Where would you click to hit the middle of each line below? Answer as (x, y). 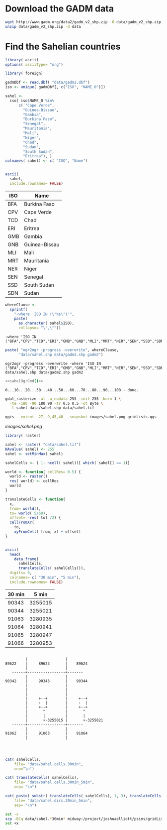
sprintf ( (19, 309)
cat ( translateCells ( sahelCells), (42, 778)
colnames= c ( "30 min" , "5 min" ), (45, 578)
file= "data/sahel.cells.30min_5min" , (54, 782)
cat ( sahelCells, (23, 759)
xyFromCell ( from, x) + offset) (47, 532)
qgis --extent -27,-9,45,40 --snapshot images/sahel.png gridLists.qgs (81, 417)
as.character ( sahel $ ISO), (46, 323)
